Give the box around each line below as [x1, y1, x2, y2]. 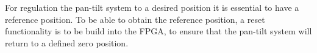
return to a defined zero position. [5, 36, 129, 49]
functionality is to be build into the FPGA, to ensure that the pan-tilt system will [5, 25, 312, 37]
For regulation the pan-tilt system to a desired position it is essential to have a [5, 1, 299, 13]
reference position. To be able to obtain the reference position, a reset [5, 13, 265, 25]
